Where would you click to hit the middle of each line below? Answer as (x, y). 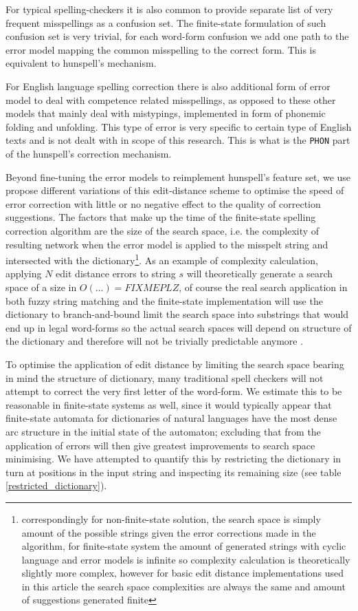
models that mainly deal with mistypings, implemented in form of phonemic (166, 113)
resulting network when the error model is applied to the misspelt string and (167, 244)
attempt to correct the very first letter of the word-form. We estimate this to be (174, 391)
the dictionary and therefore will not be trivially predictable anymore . (155, 341)
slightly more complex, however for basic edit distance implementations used (183, 573)
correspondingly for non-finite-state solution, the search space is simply (171, 518)
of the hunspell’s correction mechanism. (89, 153)
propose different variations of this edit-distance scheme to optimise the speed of (175, 190)
